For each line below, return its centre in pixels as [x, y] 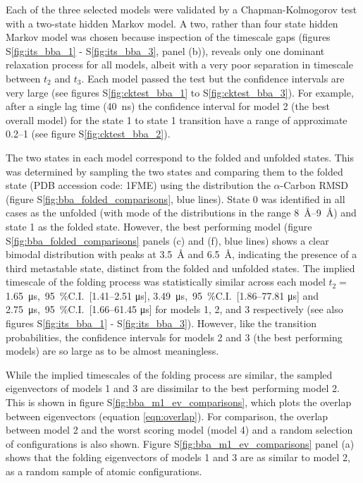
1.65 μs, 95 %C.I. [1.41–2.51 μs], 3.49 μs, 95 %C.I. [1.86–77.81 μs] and [162, 295]
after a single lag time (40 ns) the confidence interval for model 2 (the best [168, 106]
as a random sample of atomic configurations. [104, 471]
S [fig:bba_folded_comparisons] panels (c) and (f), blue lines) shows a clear [167, 240]
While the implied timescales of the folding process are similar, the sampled [169, 374]
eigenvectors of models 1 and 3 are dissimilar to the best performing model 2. [173, 388]
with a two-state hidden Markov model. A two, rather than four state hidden [172, 23]
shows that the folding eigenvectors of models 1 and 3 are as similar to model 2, [178, 457]
